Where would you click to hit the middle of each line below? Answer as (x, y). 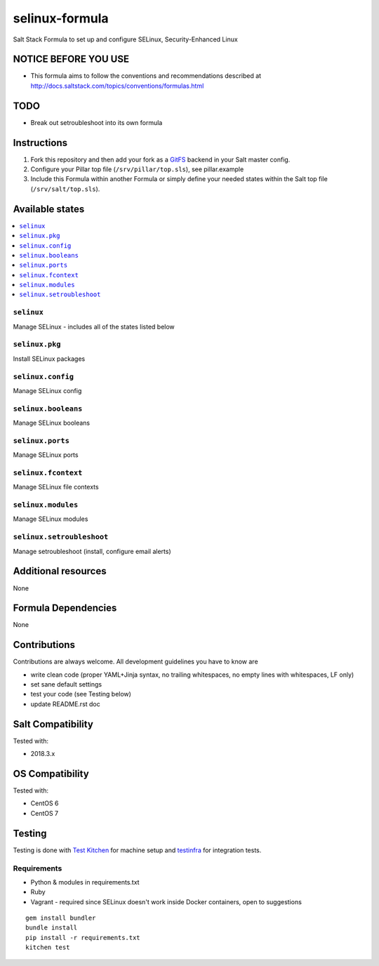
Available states (49, 209)
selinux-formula (61, 18)
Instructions (40, 143)
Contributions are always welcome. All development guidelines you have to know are (136, 662)
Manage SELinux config (47, 390)
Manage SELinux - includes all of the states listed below (94, 326)
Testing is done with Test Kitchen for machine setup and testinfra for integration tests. (137, 850)
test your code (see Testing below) (81, 694)
